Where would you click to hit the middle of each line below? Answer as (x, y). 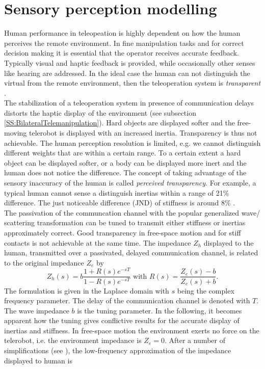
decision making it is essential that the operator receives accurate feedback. (122, 53)
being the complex (206, 290)
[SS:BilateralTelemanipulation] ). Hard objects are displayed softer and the (120, 123)
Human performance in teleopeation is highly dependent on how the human (122, 33)
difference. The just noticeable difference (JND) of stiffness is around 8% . (120, 203)
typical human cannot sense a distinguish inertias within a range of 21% (117, 192)
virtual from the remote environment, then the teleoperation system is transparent (132, 83)
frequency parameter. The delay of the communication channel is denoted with (127, 300)
